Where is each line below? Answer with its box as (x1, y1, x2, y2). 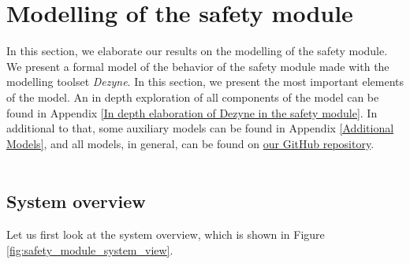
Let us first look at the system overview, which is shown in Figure (6, 226, 325, 243)
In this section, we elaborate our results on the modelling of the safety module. (6, 43, 388, 59)
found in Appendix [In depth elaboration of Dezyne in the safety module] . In (6, 104, 378, 121)
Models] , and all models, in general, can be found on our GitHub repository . (6, 135, 375, 151)
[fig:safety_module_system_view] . (6, 241, 173, 258)
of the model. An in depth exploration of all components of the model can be (6, 88, 379, 105)
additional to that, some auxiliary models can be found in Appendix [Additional (6, 120, 394, 136)
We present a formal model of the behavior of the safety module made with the (6, 58, 389, 74)
